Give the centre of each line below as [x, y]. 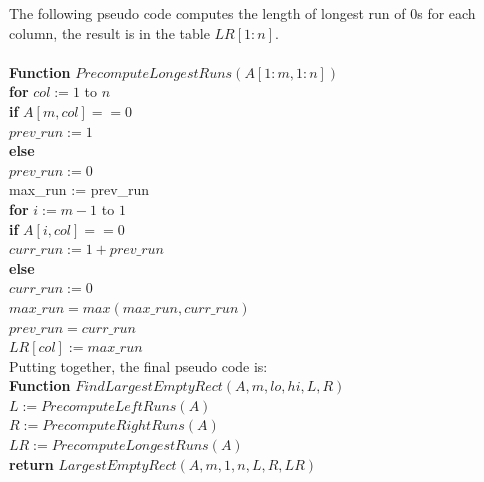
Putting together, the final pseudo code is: [138, 365]
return [31, 463]
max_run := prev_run [79, 189]
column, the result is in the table [109, 32]
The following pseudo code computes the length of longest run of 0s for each [242, 13]
